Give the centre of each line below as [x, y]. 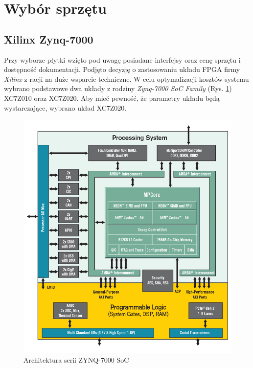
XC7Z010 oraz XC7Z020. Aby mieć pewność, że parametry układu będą [112, 98]
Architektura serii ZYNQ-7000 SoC [76, 359]
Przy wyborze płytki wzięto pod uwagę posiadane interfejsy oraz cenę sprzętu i [122, 59]
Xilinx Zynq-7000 [49, 39]
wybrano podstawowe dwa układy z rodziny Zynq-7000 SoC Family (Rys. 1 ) [118, 88]
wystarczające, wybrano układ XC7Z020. [65, 107]
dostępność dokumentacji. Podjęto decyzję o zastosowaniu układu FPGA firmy [122, 69]
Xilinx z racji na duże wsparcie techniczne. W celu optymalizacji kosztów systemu [126, 79]
